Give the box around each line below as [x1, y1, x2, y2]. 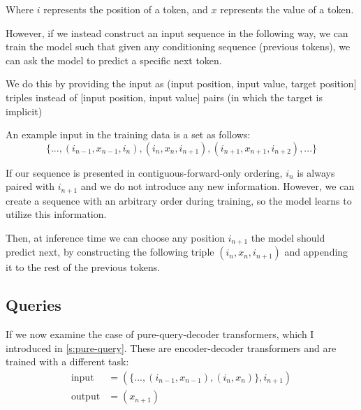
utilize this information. [6, 207, 107, 221]
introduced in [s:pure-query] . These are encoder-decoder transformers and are [6, 340, 337, 355]
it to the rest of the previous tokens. [6, 260, 161, 274]
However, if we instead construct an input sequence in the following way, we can [6, 25, 348, 40]
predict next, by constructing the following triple [6, 244, 214, 259]
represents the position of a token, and [43, 2, 208, 16]
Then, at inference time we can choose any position [6, 230, 225, 244]
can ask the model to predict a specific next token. [6, 52, 222, 67]
